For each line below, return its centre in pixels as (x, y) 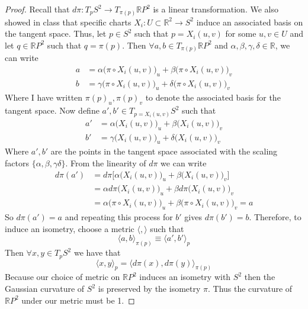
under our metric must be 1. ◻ (78, 300)
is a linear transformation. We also (216, 9)
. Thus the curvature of (250, 289)
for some (241, 33)
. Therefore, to (275, 217)
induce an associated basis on (250, 22)
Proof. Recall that (37, 9)
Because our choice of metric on (62, 277)
